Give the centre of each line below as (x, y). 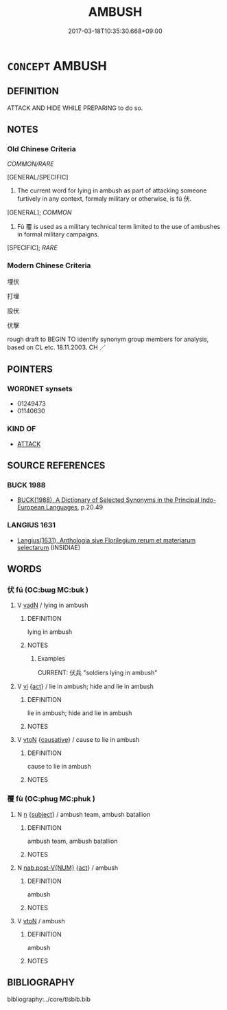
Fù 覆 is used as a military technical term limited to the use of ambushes (119, 227)
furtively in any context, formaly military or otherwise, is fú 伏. (104, 199)
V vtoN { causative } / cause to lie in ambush (78, 740)
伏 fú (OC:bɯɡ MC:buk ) (48, 590)
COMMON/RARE (31, 164)
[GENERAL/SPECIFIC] (38, 177)
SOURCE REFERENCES (56, 466)
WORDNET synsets (40, 389)
